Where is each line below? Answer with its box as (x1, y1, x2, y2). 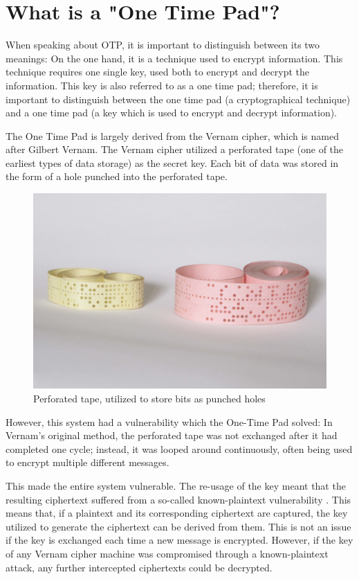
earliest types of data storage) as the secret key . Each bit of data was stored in (6, 155, 339, 170)
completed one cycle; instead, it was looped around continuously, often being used (6, 441, 353, 456)
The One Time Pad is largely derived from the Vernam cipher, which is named (6, 128, 339, 143)
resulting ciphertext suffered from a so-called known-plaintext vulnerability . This (6, 492, 351, 506)
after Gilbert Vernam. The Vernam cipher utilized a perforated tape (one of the (6, 142, 344, 157)
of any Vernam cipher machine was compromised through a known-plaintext (6, 546, 329, 560)
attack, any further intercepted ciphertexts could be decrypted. (6, 560, 273, 574)
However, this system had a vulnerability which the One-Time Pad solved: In (6, 414, 333, 429)
